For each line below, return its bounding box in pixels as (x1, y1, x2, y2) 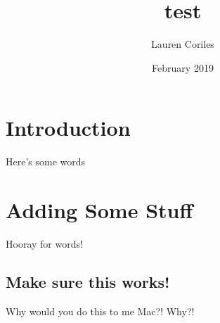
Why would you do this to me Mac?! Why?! (6, 303, 195, 318)
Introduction (6, 113, 131, 142)
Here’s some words (6, 154, 86, 169)
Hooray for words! (6, 236, 83, 251)
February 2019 (152, 60, 214, 75)
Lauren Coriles (151, 37, 214, 51)
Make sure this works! (6, 270, 170, 292)
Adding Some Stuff (6, 196, 193, 224)
